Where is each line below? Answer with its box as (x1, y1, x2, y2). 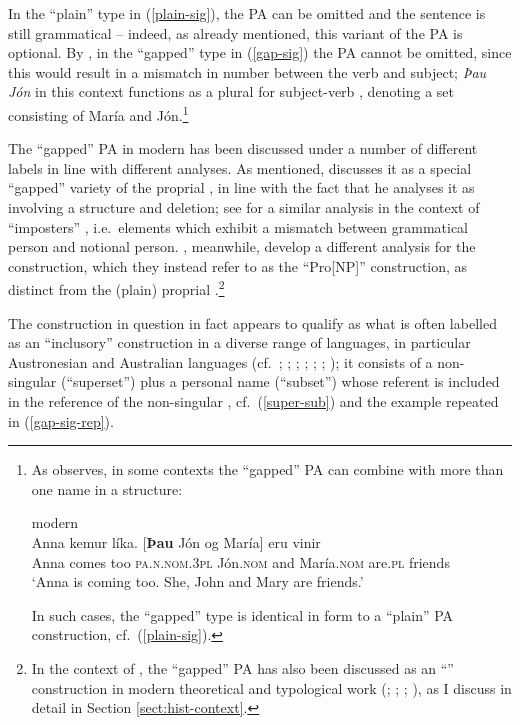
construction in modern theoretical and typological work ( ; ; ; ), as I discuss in (31, 677, 512, 698)
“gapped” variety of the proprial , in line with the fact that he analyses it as (8, 177, 475, 198)
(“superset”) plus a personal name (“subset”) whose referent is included (61, 371, 500, 392)
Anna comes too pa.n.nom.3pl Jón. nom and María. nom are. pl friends (31, 551, 450, 572)
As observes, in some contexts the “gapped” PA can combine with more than (31, 459, 504, 480)
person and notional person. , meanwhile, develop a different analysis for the (8, 236, 476, 257)
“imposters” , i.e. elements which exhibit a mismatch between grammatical (8, 216, 468, 237)
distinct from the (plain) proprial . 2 (8, 276, 225, 300)
